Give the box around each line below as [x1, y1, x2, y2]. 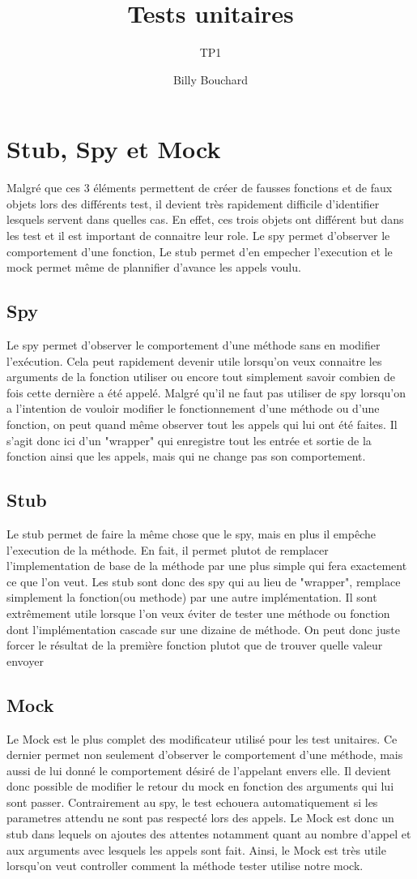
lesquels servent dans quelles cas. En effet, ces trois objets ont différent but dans [6, 211, 404, 228]
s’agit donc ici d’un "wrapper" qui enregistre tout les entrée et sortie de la [6, 431, 372, 448]
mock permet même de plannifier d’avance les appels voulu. [6, 259, 301, 276]
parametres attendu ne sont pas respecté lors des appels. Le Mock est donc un [6, 809, 394, 826]
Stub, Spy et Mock [6, 132, 221, 165]
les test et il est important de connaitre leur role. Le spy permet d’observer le [6, 227, 390, 244]
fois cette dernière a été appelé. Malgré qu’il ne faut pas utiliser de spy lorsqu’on [6, 384, 406, 401]
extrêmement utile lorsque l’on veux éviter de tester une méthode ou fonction [6, 604, 390, 621]
